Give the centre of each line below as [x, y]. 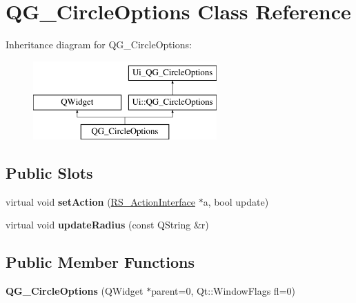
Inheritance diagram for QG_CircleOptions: [99, 45]
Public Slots [49, 173]
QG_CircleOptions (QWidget [75, 291]
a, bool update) [236, 201]
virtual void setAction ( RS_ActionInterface [100, 201]
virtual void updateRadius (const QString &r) [107, 225]
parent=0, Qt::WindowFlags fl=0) [223, 291]
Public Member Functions [100, 262]
